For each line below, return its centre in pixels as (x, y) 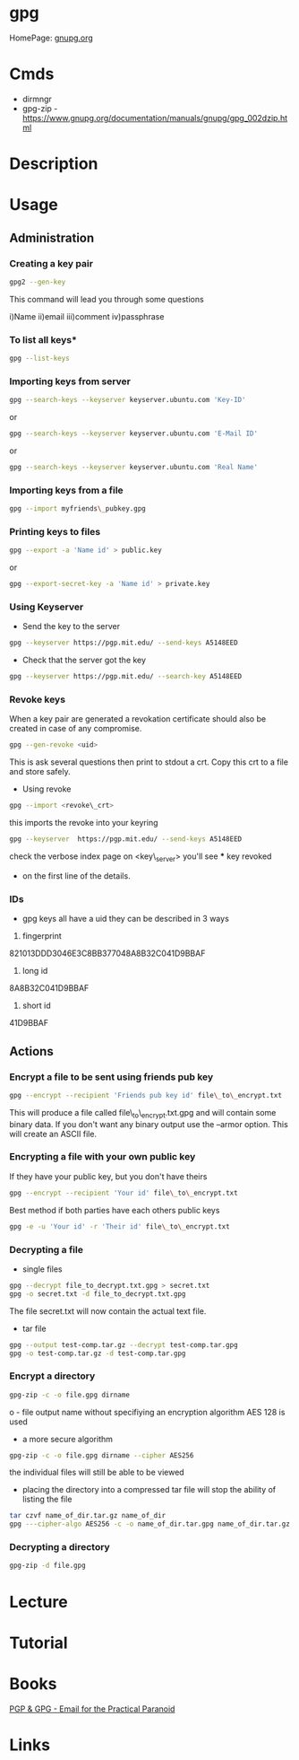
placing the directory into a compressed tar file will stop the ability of (149, 1490)
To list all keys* (43, 339)
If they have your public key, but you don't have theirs (108, 1176)
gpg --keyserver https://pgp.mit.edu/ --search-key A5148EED (126, 677)
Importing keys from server (70, 381)
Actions (31, 1051)
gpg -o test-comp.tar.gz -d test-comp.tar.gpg (98, 1353)
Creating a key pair (51, 263)
